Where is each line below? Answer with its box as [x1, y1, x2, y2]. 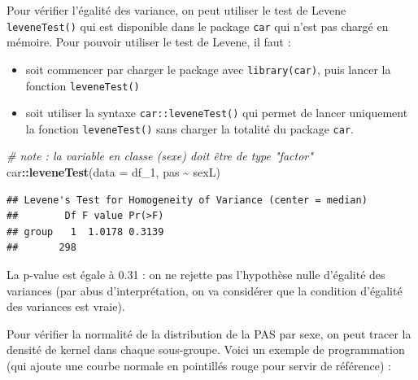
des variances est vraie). [7, 298, 125, 315]
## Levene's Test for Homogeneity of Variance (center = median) [7, 194, 368, 206]
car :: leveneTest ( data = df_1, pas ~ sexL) [7, 164, 220, 181]
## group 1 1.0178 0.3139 [7, 225, 164, 238]
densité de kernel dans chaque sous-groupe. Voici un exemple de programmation [7, 341, 405, 358]
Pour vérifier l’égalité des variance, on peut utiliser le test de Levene [7, 2, 346, 18]
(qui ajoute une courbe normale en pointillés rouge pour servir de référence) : [7, 357, 391, 373]
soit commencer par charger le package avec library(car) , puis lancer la [25, 60, 391, 77]
